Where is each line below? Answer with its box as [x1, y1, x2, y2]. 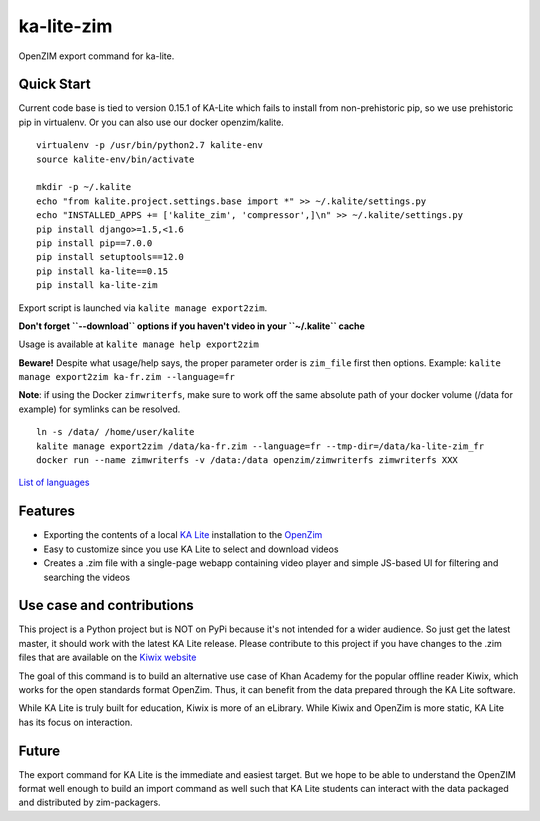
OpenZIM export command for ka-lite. [18, 50, 175, 62]
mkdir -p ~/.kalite [36, 181, 132, 193]
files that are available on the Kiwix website [18, 651, 197, 664]
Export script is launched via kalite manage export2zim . [18, 301, 268, 314]
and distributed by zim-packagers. [18, 796, 161, 809]
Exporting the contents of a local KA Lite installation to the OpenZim [43, 529, 323, 541]
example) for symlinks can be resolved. [18, 403, 181, 415]
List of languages [18, 476, 90, 489]
